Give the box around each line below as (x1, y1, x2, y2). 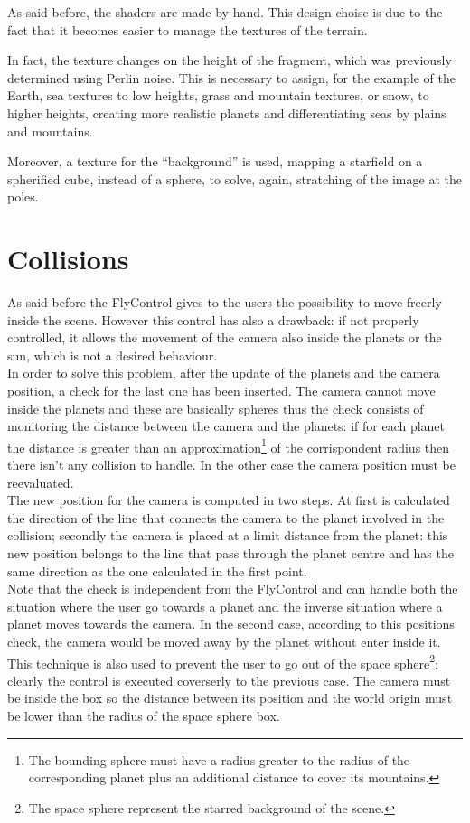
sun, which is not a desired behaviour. (7, 345, 218, 364)
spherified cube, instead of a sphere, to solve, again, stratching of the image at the (7, 169, 462, 188)
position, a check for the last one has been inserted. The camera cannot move (7, 381, 436, 400)
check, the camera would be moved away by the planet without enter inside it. (7, 632, 441, 650)
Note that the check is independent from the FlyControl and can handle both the (7, 579, 458, 598)
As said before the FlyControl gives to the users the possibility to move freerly (7, 293, 442, 312)
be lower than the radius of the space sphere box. (7, 706, 280, 725)
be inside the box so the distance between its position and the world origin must (7, 688, 453, 707)
